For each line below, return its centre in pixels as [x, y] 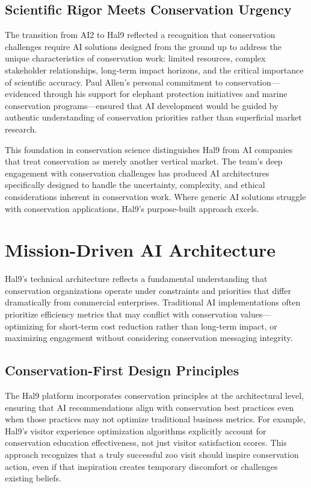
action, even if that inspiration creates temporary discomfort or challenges [141, 466]
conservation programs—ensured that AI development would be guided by [142, 105]
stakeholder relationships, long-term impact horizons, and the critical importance [154, 70]
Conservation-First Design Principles [122, 370]
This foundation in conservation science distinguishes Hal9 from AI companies [149, 149]
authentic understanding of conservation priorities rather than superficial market [153, 117]
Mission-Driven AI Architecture [140, 250]
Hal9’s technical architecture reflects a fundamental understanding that [136, 279]
